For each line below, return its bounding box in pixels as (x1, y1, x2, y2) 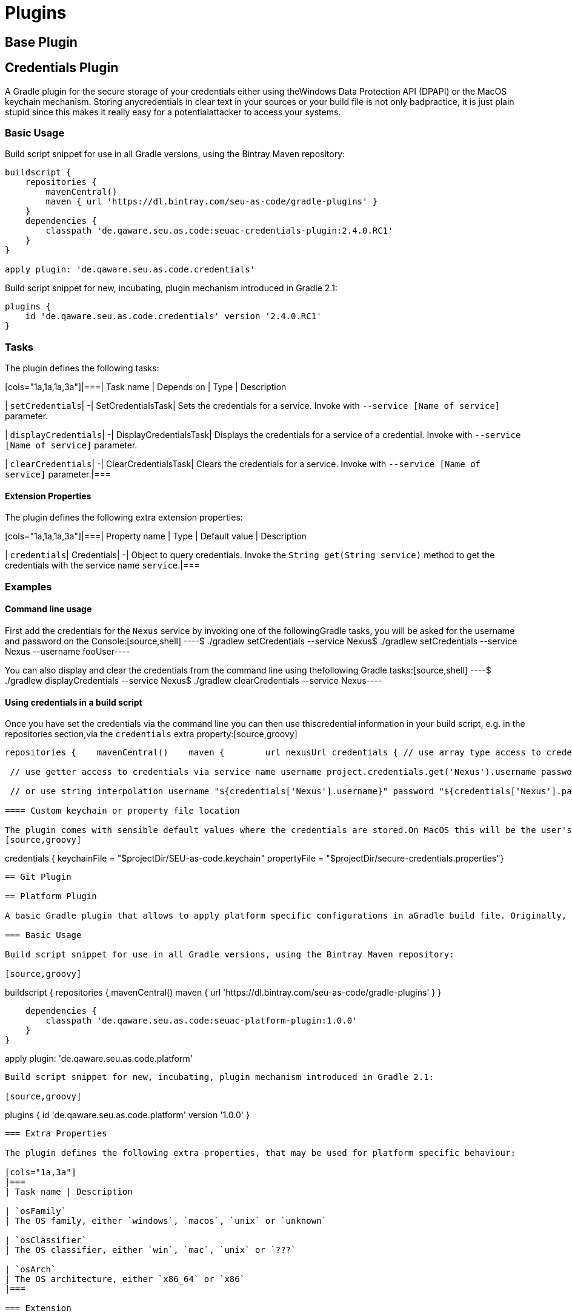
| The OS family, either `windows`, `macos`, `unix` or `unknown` (5, 1216, 327, 1226)
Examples (5, 580, 52, 593)
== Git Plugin (5, 872, 71, 882)
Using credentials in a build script (5, 697, 142, 707)
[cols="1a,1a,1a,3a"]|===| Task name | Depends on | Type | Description (5, 382, 287, 393)
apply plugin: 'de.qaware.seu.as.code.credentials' (5, 265, 256, 275)
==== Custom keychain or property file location (5, 806, 240, 816)
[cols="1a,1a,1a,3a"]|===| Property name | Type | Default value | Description (5, 531, 307, 542)
